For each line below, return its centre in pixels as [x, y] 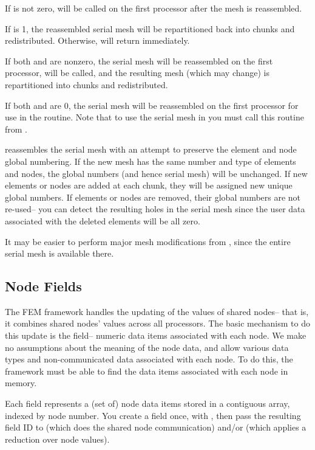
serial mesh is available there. [59, 253]
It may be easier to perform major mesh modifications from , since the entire [148, 241]
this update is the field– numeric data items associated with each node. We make [156, 335]
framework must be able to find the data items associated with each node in [147, 371]
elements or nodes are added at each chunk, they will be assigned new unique [149, 185]
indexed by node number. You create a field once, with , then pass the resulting [153, 415]
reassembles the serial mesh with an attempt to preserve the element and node [151, 149]
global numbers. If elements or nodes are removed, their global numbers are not [153, 197]
